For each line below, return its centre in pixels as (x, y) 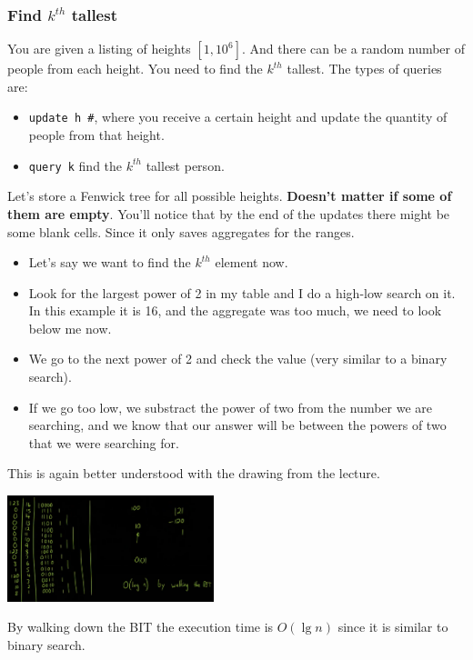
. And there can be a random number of (353, 49)
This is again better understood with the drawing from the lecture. (194, 473)
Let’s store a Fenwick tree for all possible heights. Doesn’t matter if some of (230, 196)
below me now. (70, 328)
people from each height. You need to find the (135, 69)
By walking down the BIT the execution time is (141, 627)
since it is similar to (393, 627)
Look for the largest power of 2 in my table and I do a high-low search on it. (242, 292)
